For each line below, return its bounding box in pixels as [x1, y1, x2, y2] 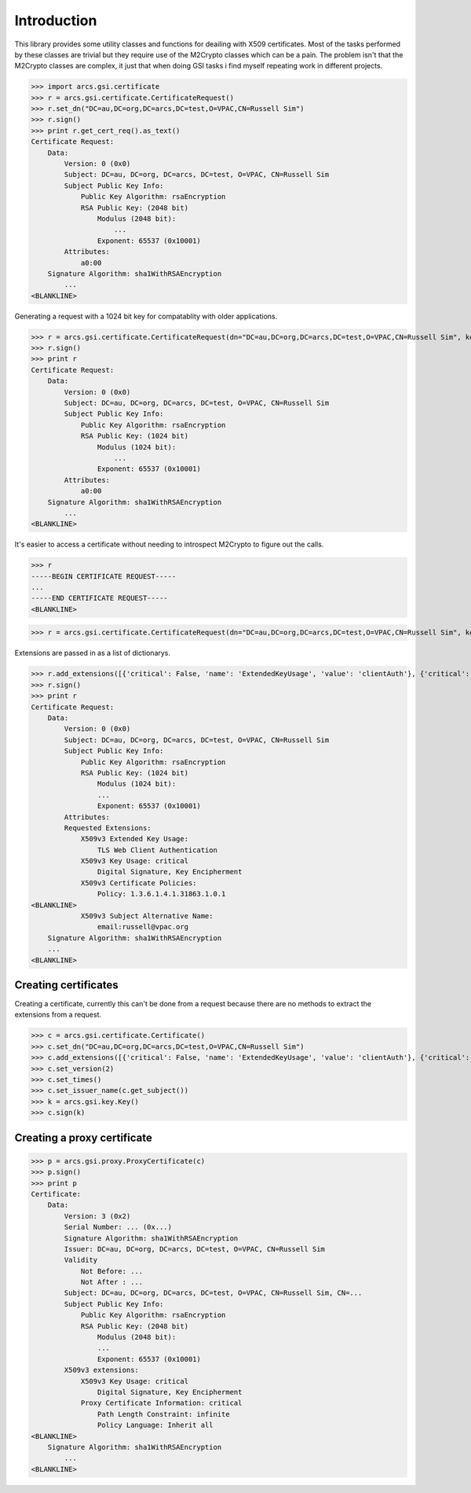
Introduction [14, 12, 97, 29]
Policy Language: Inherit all [97, 1421, 214, 1430]
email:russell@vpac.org [97, 922, 188, 932]
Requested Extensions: [64, 823, 152, 833]
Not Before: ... [80, 1267, 144, 1275]
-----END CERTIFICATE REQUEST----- [31, 594, 168, 603]
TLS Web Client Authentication [97, 845, 217, 855]
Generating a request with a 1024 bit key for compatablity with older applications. [14, 311, 278, 321]
